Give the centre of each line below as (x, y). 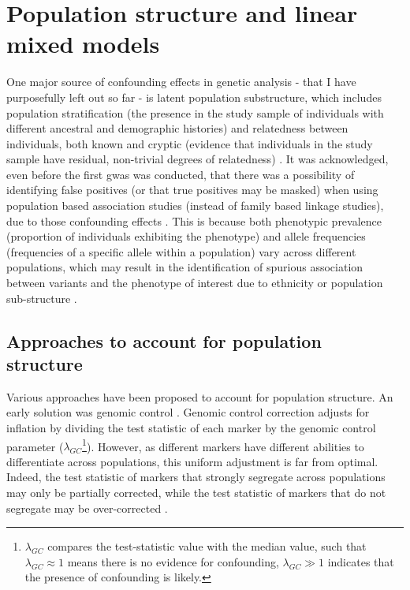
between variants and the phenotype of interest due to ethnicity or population (195, 283)
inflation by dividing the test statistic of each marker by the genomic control (191, 428)
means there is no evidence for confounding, (173, 561)
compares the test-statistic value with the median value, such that (207, 546)
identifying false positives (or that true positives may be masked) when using (192, 190)
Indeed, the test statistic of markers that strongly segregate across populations (196, 477)
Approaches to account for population (164, 340)
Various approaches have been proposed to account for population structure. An (200, 396)
